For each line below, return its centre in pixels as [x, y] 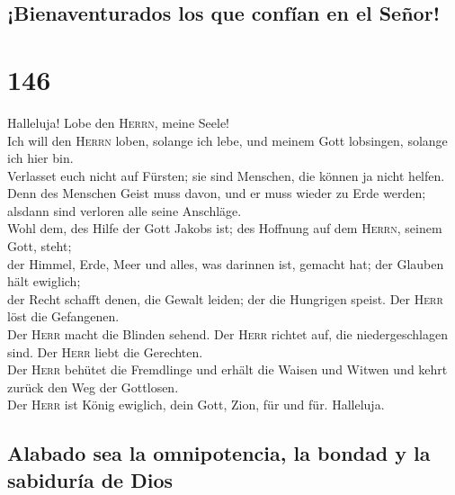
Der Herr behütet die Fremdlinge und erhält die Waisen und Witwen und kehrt [227, 369]
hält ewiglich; [44, 281]
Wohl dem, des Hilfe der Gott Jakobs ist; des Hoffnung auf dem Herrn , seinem [225, 228]
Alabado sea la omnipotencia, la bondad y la [219, 453]
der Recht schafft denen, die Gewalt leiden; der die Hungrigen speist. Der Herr [225, 298]
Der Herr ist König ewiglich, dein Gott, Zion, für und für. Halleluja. [196, 405]
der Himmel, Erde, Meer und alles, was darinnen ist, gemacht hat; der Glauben [226, 263]
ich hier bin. [40, 158]
